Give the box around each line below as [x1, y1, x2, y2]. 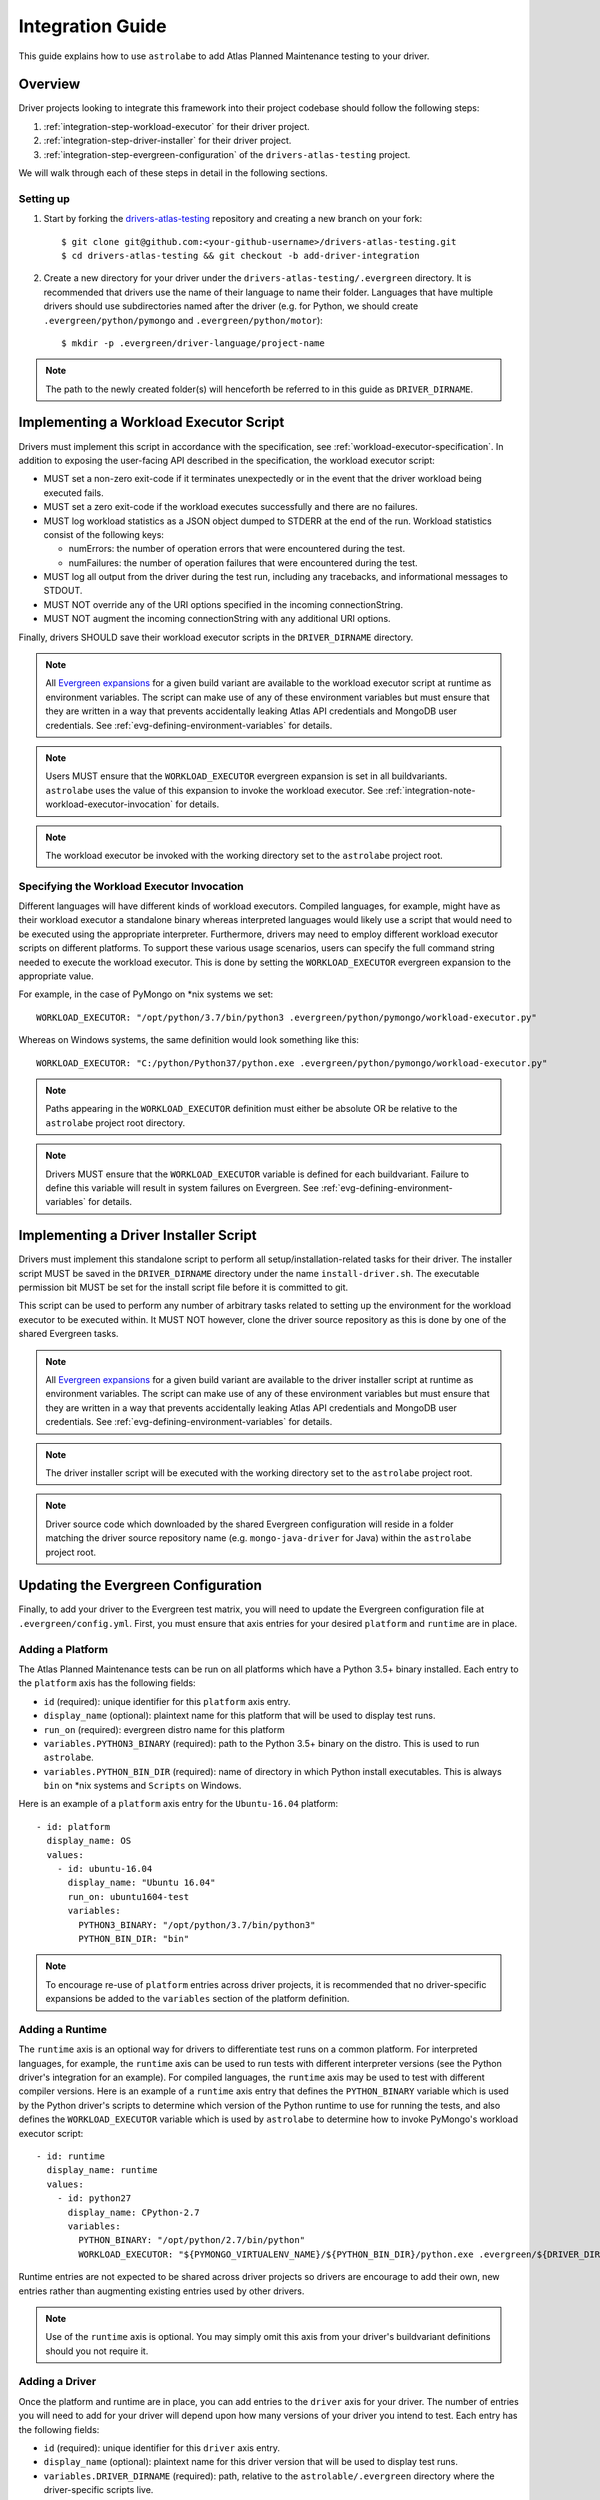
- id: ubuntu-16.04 [56, 1863, 153, 1875]
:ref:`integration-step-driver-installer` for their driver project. [43, 135, 292, 147]
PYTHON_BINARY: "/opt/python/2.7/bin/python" [78, 2235, 305, 2246]
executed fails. [43, 486, 104, 499]
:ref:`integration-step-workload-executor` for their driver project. [43, 120, 310, 132]
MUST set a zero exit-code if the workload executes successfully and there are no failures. [43, 501, 419, 513]
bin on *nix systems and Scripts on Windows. [43, 1780, 242, 1792]
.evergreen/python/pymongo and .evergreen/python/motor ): [43, 314, 324, 326]
